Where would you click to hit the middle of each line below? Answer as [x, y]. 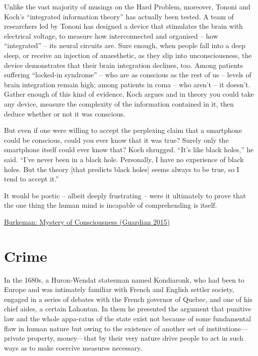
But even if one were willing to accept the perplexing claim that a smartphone [123, 130]
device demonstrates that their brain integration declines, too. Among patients [124, 65]
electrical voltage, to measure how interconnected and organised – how [111, 35]
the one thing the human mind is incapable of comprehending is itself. [111, 205]
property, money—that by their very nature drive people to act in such [135, 338]
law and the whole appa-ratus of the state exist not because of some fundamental [128, 318]
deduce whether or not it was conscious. [65, 113]
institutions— [227, 328]
